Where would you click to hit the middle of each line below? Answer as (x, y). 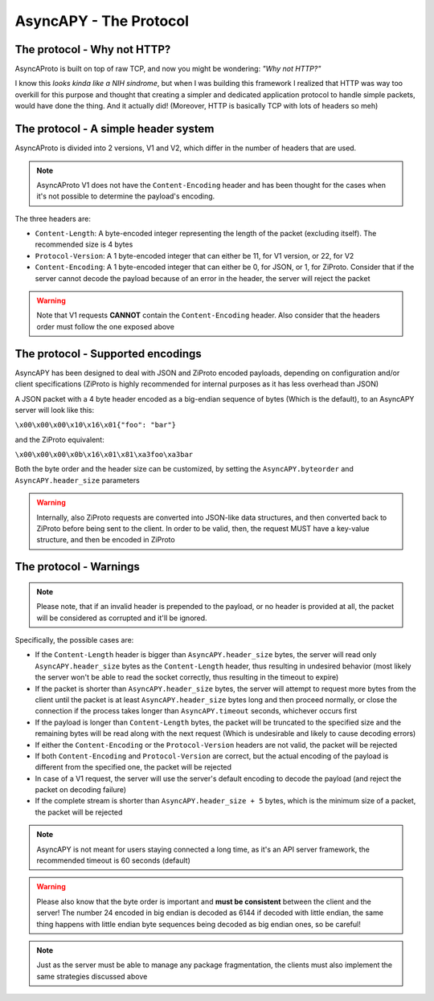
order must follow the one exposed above (105, 326)
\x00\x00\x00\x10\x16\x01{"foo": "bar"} (96, 425)
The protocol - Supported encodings (108, 353)
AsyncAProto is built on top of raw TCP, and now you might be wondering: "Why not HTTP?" (168, 69)
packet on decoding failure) (81, 790)
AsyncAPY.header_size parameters (77, 480)
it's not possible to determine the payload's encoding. (126, 196)
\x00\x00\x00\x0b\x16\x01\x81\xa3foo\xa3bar (104, 455)
